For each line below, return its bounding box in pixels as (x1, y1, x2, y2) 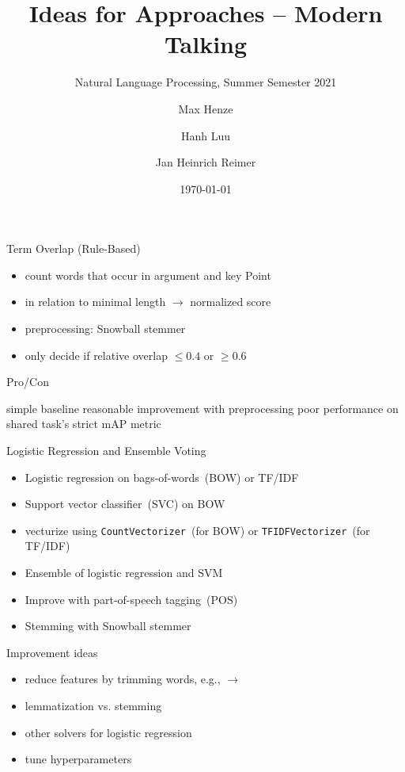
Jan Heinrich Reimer (155, 154, 256, 170)
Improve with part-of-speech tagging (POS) (25, 590, 238, 607)
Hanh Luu (180, 127, 231, 143)
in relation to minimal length (25, 293, 166, 310)
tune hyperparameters (25, 751, 132, 767)
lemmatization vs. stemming (25, 697, 162, 714)
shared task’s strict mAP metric (6, 415, 161, 432)
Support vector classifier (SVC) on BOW (25, 495, 225, 512)
